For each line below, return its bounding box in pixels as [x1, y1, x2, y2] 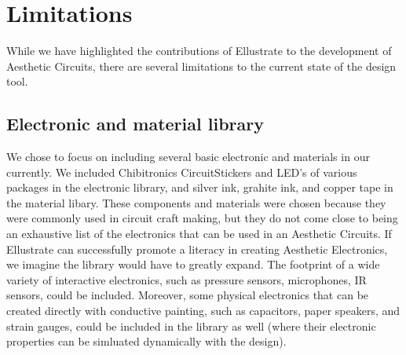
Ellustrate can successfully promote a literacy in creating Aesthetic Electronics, [6, 240, 388, 257]
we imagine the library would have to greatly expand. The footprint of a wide [6, 256, 380, 273]
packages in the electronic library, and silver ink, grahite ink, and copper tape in [6, 179, 393, 196]
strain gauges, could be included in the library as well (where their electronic [6, 317, 376, 334]
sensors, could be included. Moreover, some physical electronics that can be [6, 287, 369, 303]
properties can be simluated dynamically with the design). [6, 333, 287, 350]
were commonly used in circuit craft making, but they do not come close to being [6, 210, 398, 226]
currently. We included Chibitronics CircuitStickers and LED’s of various [6, 163, 357, 180]
